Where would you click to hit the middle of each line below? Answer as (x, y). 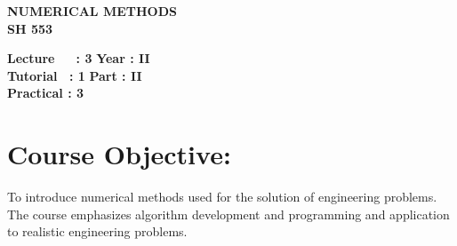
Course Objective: (119, 154)
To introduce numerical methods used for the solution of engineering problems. (222, 197)
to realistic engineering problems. (97, 231)
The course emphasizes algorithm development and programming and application (228, 214)
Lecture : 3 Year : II (79, 58)
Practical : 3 (46, 93)
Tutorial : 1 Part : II (75, 75)
